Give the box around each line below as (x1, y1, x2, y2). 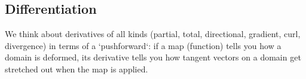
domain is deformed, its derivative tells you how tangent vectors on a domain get (5, 51, 301, 63)
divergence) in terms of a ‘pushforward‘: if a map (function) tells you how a (5, 39, 281, 51)
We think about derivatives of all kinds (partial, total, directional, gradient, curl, (5, 28, 301, 40)
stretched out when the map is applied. (5, 62, 148, 75)
